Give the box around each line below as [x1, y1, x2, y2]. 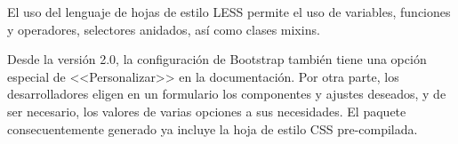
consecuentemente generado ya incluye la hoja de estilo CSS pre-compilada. [7, 119, 418, 138]
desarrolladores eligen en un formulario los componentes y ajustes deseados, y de [7, 84, 446, 103]
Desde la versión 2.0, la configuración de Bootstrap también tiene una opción [7, 50, 427, 68]
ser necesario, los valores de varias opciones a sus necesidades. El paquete [7, 101, 406, 120]
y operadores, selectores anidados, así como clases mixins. [7, 20, 320, 38]
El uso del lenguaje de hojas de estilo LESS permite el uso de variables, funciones [7, 3, 451, 20]
